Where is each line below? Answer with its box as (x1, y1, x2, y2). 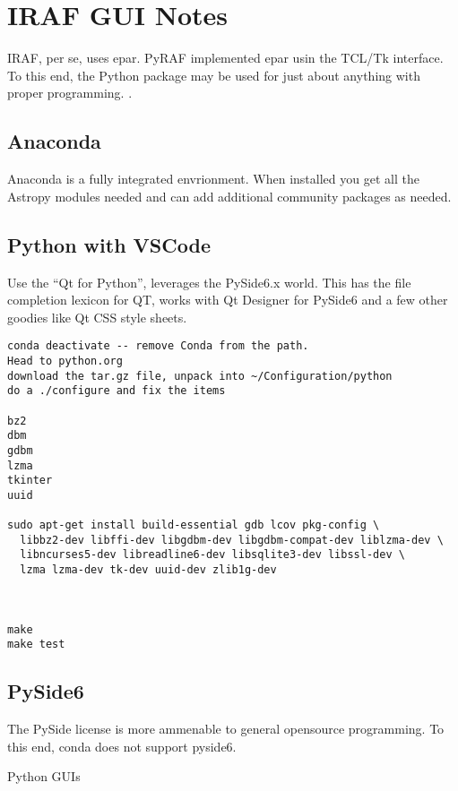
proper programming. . (7, 83, 133, 102)
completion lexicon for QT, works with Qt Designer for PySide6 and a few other (7, 290, 448, 309)
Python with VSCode (7, 230, 211, 258)
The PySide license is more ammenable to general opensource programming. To (7, 719, 445, 738)
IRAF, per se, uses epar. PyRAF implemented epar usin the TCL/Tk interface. (7, 48, 444, 67)
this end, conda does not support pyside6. (7, 736, 237, 755)
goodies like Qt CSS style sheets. (7, 307, 187, 326)
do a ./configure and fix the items (7, 384, 226, 398)
